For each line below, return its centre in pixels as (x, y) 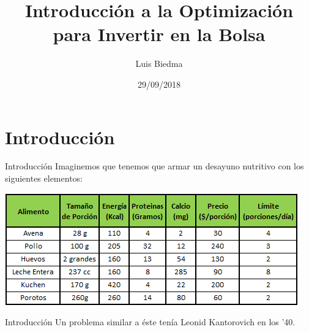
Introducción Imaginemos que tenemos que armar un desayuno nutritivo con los (154, 166)
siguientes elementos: (44, 178)
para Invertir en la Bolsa (159, 34)
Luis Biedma (159, 64)
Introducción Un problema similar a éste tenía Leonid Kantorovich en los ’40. (150, 322)
